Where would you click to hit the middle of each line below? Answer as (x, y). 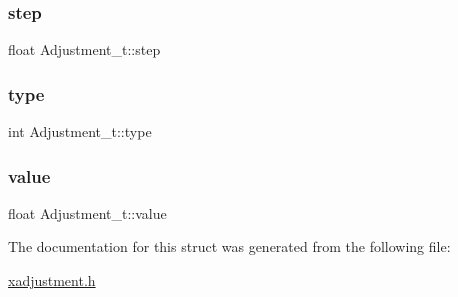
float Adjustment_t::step (84, 49)
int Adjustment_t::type (80, 131)
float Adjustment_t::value (87, 212)
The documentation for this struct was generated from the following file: (229, 246)
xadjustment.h (52, 280)
